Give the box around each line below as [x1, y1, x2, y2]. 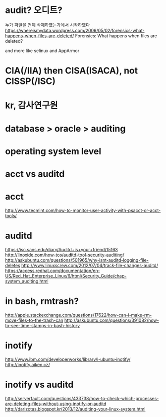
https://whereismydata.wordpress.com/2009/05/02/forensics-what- [5, 27, 145, 33]
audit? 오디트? [5, 4, 63, 16]
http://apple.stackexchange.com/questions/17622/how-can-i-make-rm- [5, 312, 152, 318]
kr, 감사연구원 [5, 100, 58, 111]
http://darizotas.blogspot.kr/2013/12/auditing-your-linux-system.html [5, 406, 146, 412]
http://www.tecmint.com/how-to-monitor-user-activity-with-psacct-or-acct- [5, 207, 161, 213]
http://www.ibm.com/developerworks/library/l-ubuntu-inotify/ [5, 356, 131, 362]
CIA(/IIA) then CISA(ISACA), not [5, 65, 138, 76]
